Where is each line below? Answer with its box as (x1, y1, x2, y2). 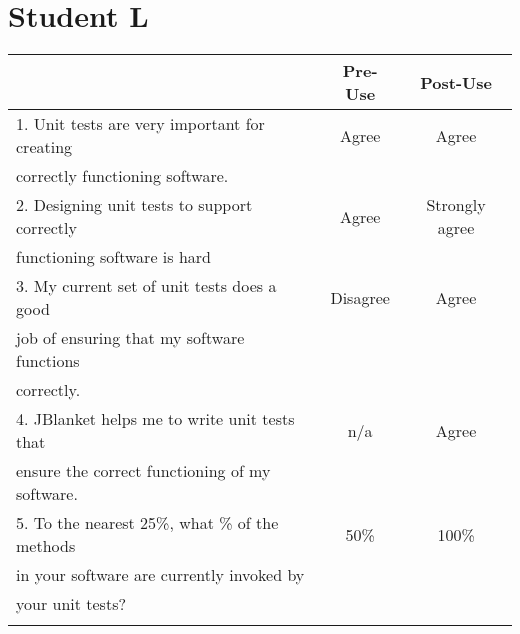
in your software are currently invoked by (16, 563, 305, 587)
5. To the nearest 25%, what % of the (16, 511, 279, 535)
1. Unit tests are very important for (16, 112, 265, 136)
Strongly (426, 193, 486, 217)
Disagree (330, 285, 390, 309)
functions (16, 349, 80, 373)
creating (16, 135, 73, 159)
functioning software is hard (16, 245, 211, 269)
